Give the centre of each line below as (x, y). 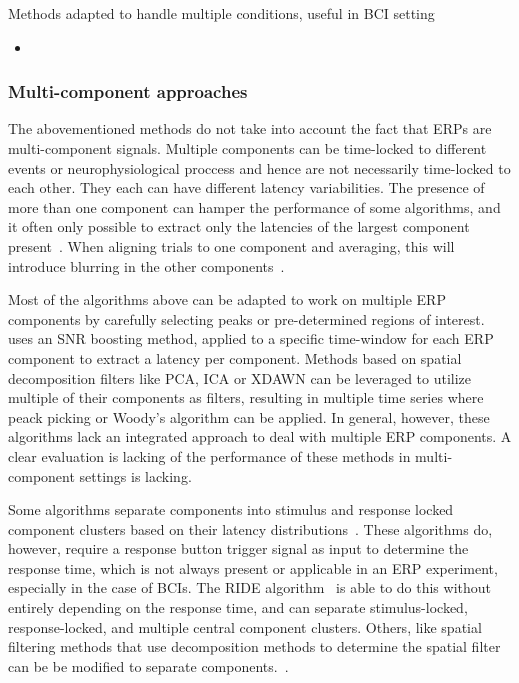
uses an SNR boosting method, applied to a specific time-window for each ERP (251, 338)
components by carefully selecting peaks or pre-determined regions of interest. (246, 318)
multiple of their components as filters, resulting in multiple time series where (246, 397)
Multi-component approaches (128, 91)
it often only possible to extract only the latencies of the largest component (239, 226)
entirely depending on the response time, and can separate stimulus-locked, (238, 607)
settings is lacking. (135, 475)
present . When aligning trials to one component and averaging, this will (231, 245)
